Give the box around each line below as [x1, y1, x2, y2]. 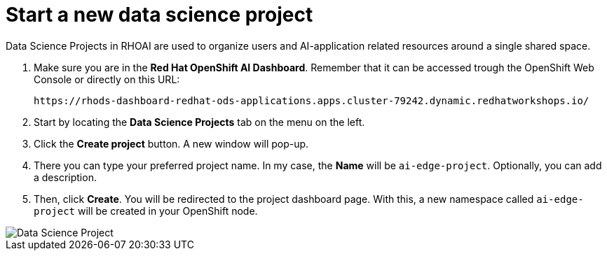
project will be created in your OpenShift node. [34, 204, 258, 217]
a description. [34, 171, 97, 183]
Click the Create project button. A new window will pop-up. [34, 137, 309, 150]
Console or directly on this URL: [34, 73, 180, 85]
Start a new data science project [6, 3, 313, 27]
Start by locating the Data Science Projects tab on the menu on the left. [34, 115, 365, 128]
